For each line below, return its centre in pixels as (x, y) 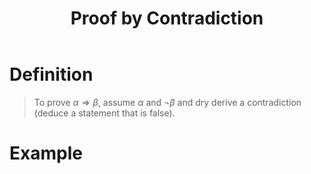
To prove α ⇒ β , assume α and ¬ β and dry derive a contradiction (167, 102)
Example (46, 153)
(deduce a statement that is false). (104, 113)
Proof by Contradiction (167, 18)
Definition (51, 74)
